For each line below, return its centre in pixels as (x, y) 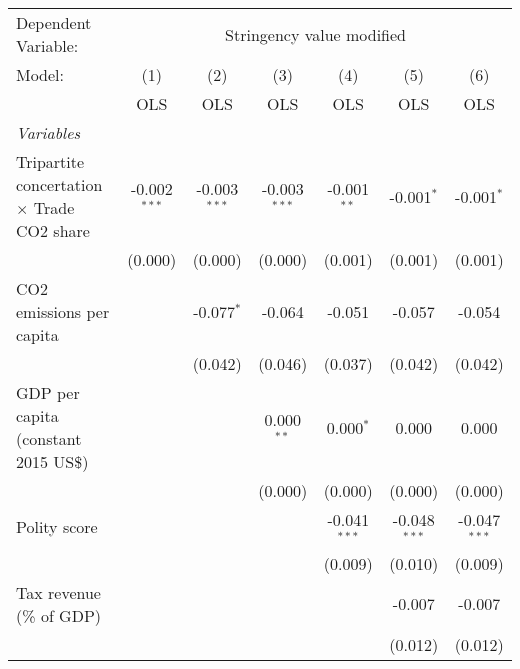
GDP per (48, 392)
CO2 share (53, 230)
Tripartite (50, 161)
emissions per (63, 311)
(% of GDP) (59, 615)
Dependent (54, 22)
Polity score (57, 527)
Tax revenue (58, 592)
